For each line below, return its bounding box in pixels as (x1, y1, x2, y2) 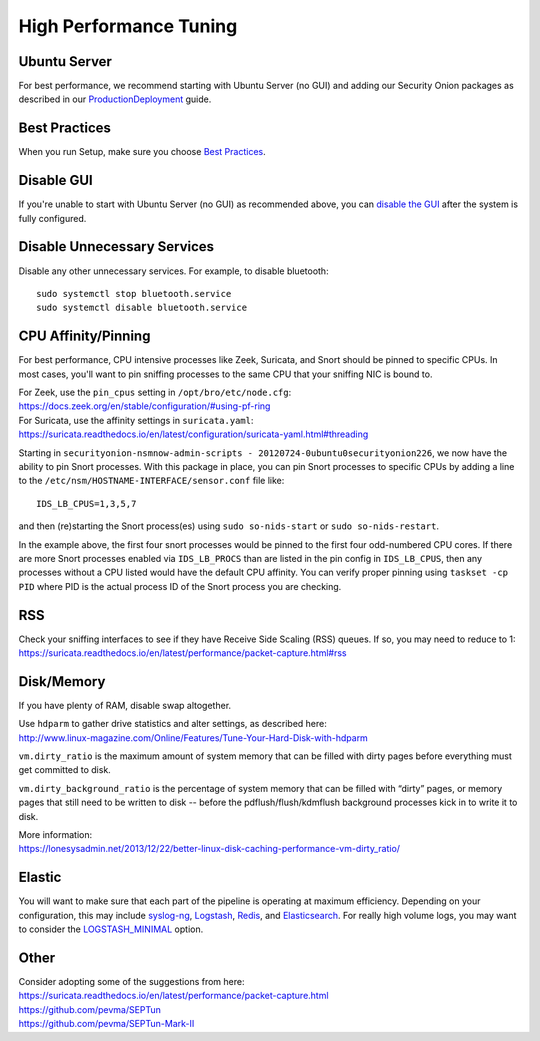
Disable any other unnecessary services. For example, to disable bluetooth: (18, 265, 329, 277)
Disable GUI (18, 172, 94, 189)
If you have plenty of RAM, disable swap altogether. (18, 699, 232, 711)
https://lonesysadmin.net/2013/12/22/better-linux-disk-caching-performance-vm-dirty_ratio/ (18, 843, 400, 855)
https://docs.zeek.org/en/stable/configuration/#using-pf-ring (18, 400, 271, 412)
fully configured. (18, 212, 87, 224)
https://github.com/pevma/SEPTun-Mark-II (18, 1018, 195, 1030)
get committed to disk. (18, 764, 112, 776)
